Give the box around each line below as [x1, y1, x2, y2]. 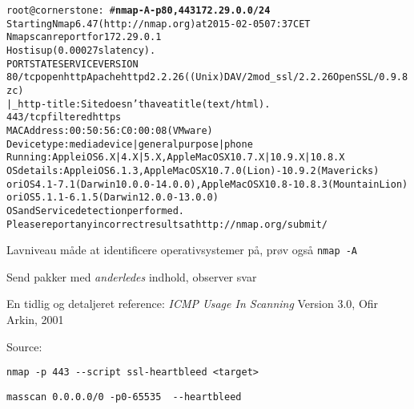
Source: [6, 338, 42, 354]
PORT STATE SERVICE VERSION [6, 58, 139, 70]
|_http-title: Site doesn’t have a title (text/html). [6, 98, 271, 110]
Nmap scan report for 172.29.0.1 [6, 31, 162, 43]
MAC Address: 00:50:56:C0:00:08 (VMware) [6, 124, 213, 136]
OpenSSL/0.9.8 [333, 71, 408, 83]
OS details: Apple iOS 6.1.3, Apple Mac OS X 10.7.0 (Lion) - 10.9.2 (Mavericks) [6, 164, 380, 176]
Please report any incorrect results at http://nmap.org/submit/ [6, 218, 328, 230]
